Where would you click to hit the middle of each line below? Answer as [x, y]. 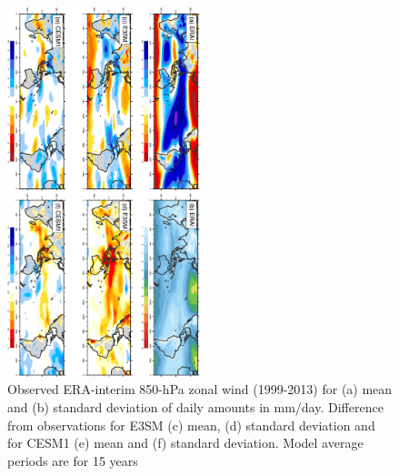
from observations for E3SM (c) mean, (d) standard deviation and [191, 425]
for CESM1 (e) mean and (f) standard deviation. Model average [185, 443]
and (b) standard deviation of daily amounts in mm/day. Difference [195, 406]
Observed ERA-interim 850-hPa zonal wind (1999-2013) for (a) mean [200, 389]
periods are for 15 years [73, 460]
